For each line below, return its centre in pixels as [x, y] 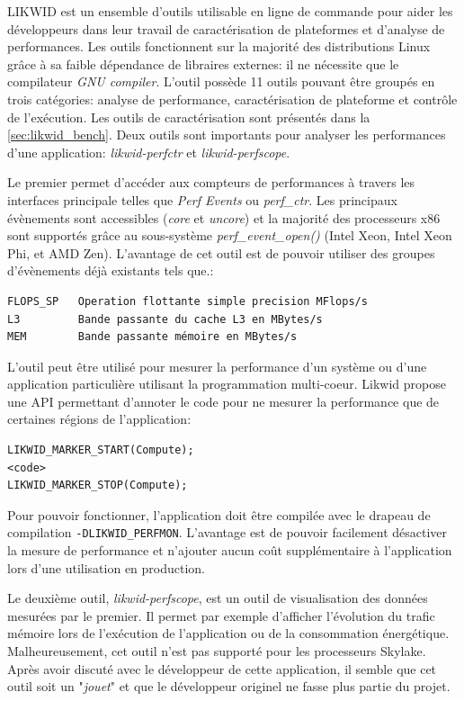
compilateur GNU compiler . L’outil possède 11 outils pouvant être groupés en [221, 81]
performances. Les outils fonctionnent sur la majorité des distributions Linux [219, 46]
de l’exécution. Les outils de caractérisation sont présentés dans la [189, 117]
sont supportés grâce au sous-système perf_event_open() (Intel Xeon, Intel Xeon [230, 235]
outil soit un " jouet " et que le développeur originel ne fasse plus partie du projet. [229, 686]
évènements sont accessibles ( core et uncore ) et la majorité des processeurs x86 [224, 217]
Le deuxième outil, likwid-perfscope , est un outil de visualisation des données [218, 598]
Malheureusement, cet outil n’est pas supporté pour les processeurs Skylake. [217, 651]
